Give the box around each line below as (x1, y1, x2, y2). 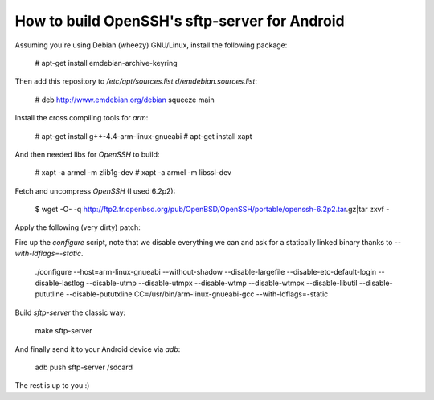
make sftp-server (35, 326, 92, 336)
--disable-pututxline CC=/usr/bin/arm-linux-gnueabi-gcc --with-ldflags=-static (65, 289, 329, 299)
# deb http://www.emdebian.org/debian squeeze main (35, 95, 215, 104)
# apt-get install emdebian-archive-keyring (35, 58, 178, 67)
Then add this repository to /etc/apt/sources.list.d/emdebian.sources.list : (14, 76, 257, 86)
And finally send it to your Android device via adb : (14, 344, 181, 353)
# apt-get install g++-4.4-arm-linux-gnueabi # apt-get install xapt (35, 131, 252, 141)
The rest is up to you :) (14, 381, 90, 390)
